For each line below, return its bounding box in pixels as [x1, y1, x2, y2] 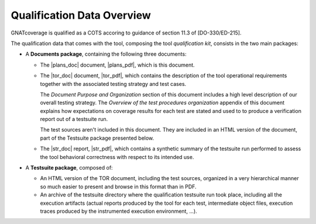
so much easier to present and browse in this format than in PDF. [40, 183, 197, 190]
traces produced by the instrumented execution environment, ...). [40, 208, 197, 215]
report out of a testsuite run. [40, 116, 108, 123]
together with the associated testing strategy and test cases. [40, 80, 187, 87]
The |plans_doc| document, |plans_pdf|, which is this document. [40, 61, 195, 68]
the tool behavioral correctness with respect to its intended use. [40, 153, 194, 160]
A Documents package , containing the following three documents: [25, 50, 187, 58]
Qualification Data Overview [11, 9, 152, 22]
